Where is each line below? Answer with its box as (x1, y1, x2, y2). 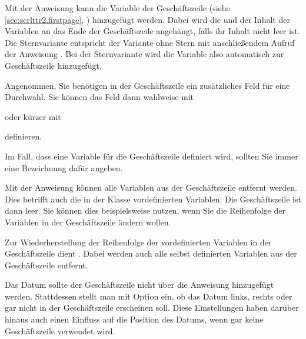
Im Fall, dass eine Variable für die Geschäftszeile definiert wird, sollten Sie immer (5, 149, 298, 162)
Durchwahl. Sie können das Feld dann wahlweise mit (5, 91, 194, 103)
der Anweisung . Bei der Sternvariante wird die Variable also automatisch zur (5, 48, 284, 60)
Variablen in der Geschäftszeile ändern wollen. (5, 215, 171, 228)
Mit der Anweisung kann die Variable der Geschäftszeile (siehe (5, 2, 230, 14)
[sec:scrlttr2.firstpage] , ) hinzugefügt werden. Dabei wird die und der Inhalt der (5, 13, 290, 25)
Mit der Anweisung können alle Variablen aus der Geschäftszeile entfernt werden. (5, 181, 297, 194)
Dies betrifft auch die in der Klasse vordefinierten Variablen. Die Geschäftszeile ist (5, 192, 301, 205)
